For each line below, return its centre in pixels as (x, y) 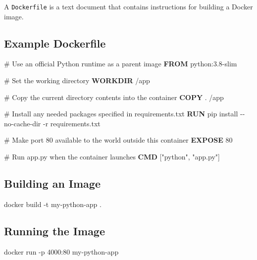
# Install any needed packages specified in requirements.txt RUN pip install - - (125, 114)
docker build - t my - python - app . (53, 204)
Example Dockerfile (55, 43)
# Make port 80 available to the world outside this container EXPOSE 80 (118, 140)
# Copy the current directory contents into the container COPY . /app (114, 97)
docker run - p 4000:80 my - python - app (61, 251)
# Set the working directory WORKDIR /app (77, 80)
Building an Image (52, 183)
